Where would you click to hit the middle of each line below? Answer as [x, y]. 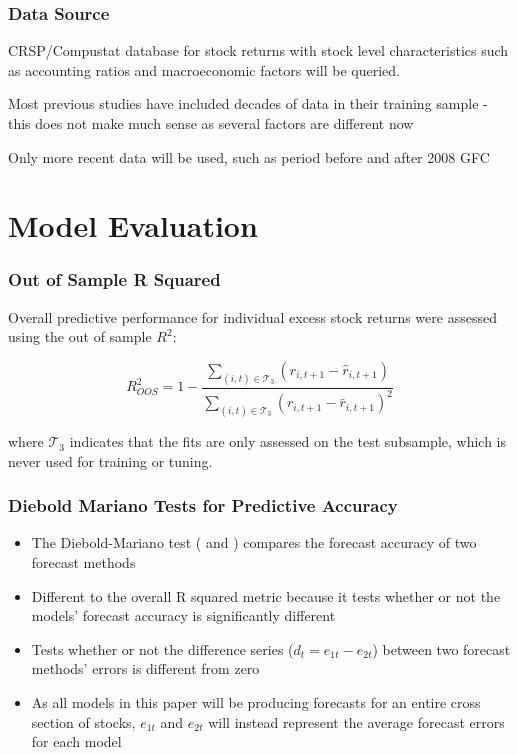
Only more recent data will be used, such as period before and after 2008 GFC [249, 156]
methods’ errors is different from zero [145, 668]
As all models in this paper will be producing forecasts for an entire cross [256, 702]
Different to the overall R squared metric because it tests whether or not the [266, 595]
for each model [76, 741]
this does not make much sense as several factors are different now [211, 123]
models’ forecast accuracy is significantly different [183, 615]
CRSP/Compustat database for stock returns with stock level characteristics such [258, 50]
